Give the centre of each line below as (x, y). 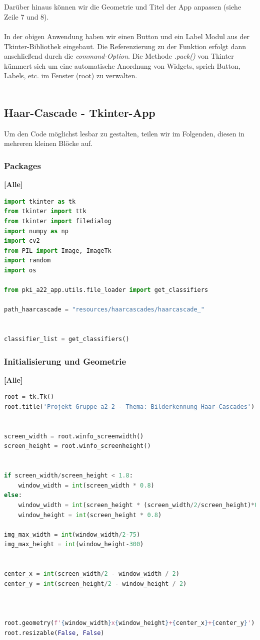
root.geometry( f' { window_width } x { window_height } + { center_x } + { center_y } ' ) (129, 623)
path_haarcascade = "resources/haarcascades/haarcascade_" (104, 310)
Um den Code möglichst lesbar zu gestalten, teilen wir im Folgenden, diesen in (124, 133)
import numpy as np (36, 231)
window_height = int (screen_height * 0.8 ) (90, 515)
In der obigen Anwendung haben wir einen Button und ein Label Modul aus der (127, 36)
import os (20, 270)
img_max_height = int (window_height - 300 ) (74, 544)
